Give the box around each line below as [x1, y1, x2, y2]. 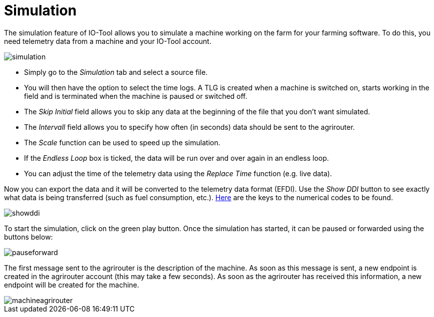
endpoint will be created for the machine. [4, 280, 139, 289]
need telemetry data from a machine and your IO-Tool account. [4, 36, 211, 45]
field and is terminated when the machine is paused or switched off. [24, 91, 247, 100]
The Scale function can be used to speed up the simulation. [24, 138, 220, 147]
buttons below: [4, 232, 53, 241]
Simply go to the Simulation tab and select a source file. [24, 67, 208, 76]
